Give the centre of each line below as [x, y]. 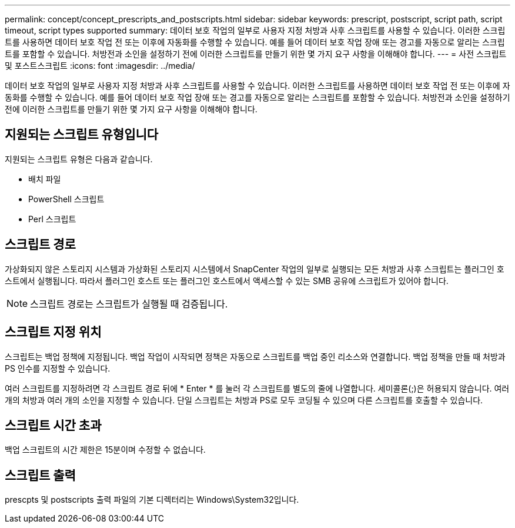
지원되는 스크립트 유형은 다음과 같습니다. [79, 159]
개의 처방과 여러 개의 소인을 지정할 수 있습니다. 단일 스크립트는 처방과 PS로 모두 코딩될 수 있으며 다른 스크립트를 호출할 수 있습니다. [244, 400]
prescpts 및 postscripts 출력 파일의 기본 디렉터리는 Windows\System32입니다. [152, 500]
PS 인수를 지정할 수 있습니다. [58, 368]
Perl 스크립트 [52, 219]
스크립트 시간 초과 [53, 425]
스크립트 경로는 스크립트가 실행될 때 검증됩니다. [129, 304]
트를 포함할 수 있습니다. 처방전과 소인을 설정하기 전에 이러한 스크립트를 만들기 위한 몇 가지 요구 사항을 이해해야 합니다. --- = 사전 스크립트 [256, 54]
